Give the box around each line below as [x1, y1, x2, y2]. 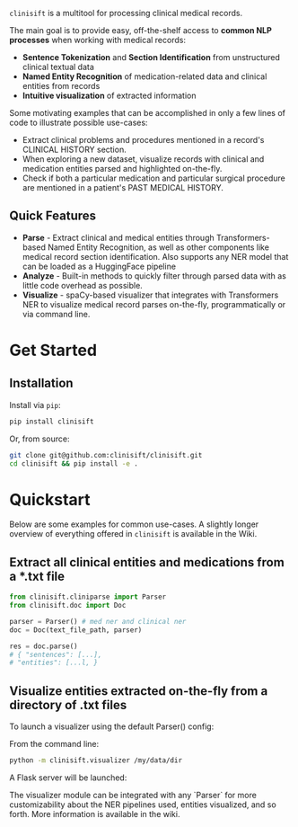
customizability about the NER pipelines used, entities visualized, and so [9, 799, 276, 810]
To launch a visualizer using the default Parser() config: [9, 721, 215, 732]
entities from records [22, 81, 101, 91]
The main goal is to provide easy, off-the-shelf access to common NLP [9, 25, 272, 35]
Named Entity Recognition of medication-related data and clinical [22, 71, 267, 82]
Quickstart [9, 489, 92, 510]
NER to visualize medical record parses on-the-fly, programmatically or [22, 298, 286, 309]
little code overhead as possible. [22, 280, 144, 290]
